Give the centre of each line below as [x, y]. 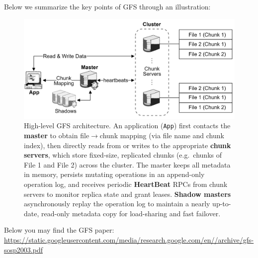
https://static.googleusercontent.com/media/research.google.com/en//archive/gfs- [129, 240]
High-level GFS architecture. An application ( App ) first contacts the [127, 126]
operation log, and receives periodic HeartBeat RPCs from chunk [126, 184]
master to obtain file [57, 135]
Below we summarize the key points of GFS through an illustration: [107, 6]
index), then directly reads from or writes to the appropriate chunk [128, 145]
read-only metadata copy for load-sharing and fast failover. [131, 213]
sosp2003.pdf [23, 249]
